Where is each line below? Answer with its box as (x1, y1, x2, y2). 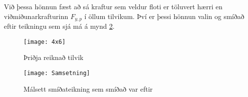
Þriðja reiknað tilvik (23, 52, 84, 62)
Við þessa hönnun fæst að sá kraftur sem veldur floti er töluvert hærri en (4, 1, 223, 11)
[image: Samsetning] (23, 69, 90, 77)
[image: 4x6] (23, 38, 66, 45)
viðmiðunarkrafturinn (4, 11, 68, 21)
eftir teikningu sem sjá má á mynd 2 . (4, 21, 115, 31)
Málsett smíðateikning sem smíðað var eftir (23, 83, 153, 94)
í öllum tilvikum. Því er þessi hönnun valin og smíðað (84, 11, 245, 21)
